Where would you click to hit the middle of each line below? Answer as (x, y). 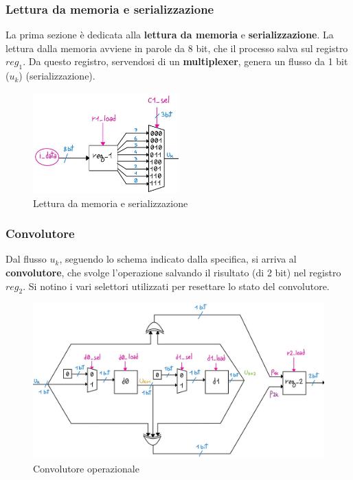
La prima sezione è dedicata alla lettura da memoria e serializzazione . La (170, 35)
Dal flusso (26, 259)
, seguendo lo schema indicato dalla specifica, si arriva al (178, 259)
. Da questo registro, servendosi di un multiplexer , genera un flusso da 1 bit (185, 61)
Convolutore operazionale (86, 468)
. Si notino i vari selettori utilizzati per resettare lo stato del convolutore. (176, 286)
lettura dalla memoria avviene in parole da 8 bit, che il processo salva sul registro (177, 48)
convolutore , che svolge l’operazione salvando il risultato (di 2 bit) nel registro (173, 273)
